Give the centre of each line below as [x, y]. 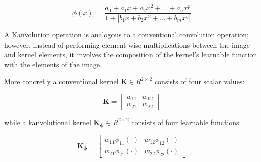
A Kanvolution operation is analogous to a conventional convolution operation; [126, 34]
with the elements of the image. [53, 64]
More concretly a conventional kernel [61, 81]
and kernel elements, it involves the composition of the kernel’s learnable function [131, 54]
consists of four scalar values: [199, 81]
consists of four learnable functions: [186, 122]
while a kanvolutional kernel [48, 122]
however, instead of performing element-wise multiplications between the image [127, 44]
